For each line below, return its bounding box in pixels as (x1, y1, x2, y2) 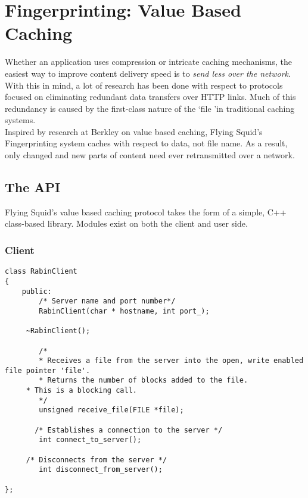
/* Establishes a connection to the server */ (35, 425, 223, 434)
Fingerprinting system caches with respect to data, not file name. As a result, (5, 137, 288, 149)
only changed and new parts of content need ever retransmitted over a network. (5, 149, 295, 161)
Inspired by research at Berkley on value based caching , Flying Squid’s (5, 125, 263, 137)
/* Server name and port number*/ (39, 297, 176, 306)
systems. (5, 114, 36, 126)
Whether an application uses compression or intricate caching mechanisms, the (5, 55, 293, 68)
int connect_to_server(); (39, 436, 142, 444)
